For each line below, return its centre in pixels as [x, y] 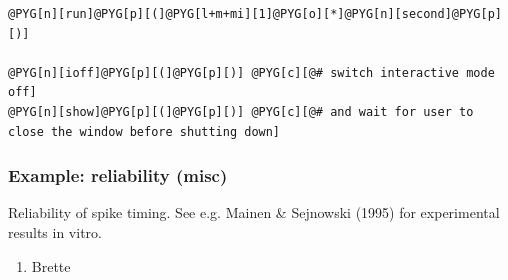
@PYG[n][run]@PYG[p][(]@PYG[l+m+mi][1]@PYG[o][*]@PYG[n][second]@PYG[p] [255, 14]
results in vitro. [55, 231]
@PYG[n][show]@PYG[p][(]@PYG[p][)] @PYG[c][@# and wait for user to [241, 111]
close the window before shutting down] [144, 131]
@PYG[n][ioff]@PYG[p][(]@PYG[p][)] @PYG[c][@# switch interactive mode [251, 72]
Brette [51, 265]
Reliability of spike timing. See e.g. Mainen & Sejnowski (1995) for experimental [254, 212]
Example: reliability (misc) [118, 175]
